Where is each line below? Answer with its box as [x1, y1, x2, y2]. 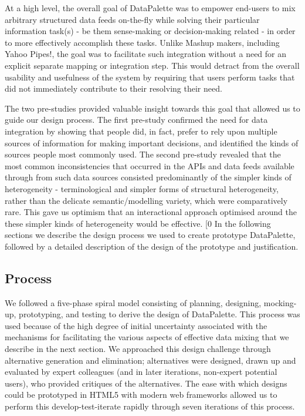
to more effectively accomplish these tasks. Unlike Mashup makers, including [5, 36, 280, 48]
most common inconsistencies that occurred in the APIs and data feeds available [5, 159, 294, 172]
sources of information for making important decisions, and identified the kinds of [5, 136, 299, 149]
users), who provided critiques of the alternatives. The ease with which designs [5, 377, 287, 389]
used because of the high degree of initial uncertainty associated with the [5, 319, 267, 331]
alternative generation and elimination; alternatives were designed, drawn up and [5, 354, 296, 366]
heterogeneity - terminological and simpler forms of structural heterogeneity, [5, 182, 279, 194]
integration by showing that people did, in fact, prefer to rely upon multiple [5, 125, 277, 137]
